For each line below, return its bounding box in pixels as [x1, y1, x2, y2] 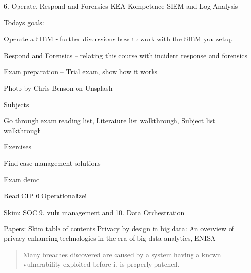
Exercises [4, 141, 31, 152]
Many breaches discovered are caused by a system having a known [23, 249, 221, 259]
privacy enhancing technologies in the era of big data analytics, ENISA [4, 233, 216, 243]
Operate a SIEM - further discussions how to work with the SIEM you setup [4, 34, 232, 44]
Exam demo [4, 174, 39, 184]
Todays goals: [4, 17, 44, 27]
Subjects [4, 99, 29, 109]
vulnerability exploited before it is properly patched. [23, 259, 180, 269]
